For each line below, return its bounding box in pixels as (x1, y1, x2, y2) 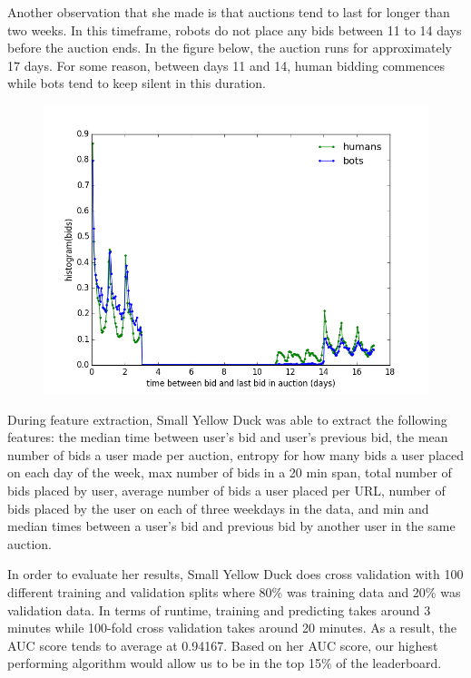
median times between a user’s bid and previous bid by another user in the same (7, 516, 456, 536)
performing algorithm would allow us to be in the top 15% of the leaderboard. (7, 653, 442, 673)
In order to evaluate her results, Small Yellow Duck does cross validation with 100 (7, 565, 464, 584)
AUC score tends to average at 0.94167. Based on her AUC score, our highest (7, 635, 438, 654)
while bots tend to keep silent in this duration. (7, 74, 266, 93)
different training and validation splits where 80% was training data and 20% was (7, 582, 461, 601)
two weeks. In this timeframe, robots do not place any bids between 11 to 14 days (7, 20, 462, 39)
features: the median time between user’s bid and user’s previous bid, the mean (7, 427, 448, 447)
